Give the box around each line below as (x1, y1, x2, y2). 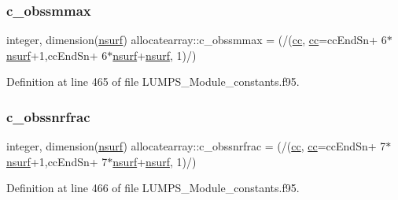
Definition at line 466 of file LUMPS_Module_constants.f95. (6, 180, 300, 196)
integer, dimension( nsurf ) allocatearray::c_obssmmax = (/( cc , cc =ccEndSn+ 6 (6, 31, 387, 48)
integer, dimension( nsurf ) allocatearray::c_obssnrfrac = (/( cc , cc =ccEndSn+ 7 (6, 138, 386, 154)
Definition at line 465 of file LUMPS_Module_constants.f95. (6, 73, 300, 90)
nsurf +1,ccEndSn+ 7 (6, 153, 108, 169)
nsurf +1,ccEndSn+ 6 (6, 46, 108, 63)
